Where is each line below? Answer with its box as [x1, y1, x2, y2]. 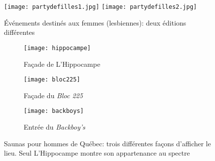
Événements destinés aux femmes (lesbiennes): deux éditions [4, 17, 186, 27]
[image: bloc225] [24, 76, 80, 83]
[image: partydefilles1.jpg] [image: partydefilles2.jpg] [4, 3, 197, 10]
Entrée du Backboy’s [24, 122, 85, 132]
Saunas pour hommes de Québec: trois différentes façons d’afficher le [4, 138, 211, 148]
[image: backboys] [24, 107, 84, 115]
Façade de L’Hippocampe [24, 58, 101, 69]
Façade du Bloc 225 [24, 90, 83, 100]
